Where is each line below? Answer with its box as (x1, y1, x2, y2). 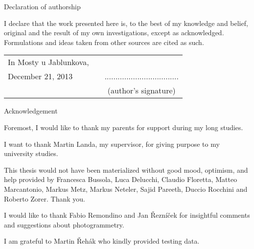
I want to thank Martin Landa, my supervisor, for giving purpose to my (4, 138, 220, 149)
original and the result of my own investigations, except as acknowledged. (4, 27, 224, 38)
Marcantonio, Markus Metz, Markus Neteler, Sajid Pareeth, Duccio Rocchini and (4, 183, 248, 194)
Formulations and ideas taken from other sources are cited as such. (4, 37, 204, 47)
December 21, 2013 (8, 70, 73, 82)
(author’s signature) (107, 85, 176, 96)
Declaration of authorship (4, 1, 81, 11)
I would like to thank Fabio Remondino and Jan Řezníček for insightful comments (4, 210, 250, 220)
